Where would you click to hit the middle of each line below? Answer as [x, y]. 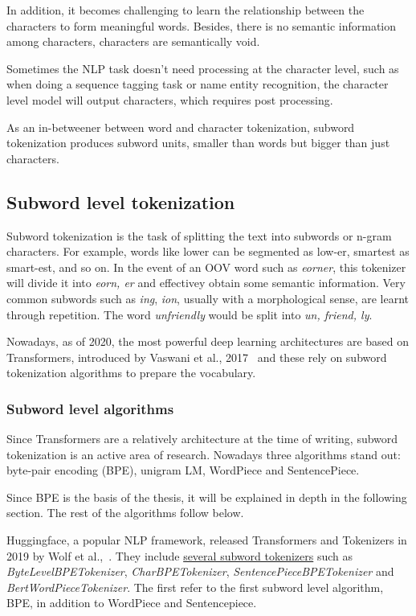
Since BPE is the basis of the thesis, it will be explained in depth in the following [207, 497]
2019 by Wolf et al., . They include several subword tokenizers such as [179, 555]
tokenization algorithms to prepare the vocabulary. [131, 373]
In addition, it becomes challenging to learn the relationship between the [186, 10]
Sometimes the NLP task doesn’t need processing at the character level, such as [203, 68]
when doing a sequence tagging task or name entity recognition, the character [198, 84]
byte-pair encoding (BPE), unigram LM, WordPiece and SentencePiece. [183, 470]
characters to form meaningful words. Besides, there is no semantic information [202, 25]
